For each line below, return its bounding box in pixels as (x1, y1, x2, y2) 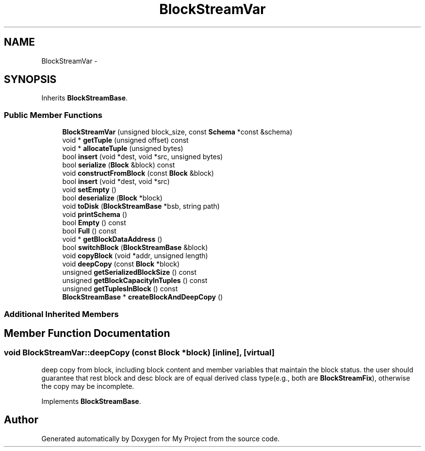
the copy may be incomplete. (41, 382, 134, 390)
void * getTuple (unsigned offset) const (62, 136, 189, 145)
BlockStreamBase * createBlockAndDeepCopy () (62, 293, 223, 301)
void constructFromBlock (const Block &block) (62, 169, 214, 178)
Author (4, 414, 38, 426)
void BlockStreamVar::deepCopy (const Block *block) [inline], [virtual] (4, 348, 275, 358)
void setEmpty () (62, 185, 116, 194)
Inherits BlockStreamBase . (41, 94, 128, 102)
